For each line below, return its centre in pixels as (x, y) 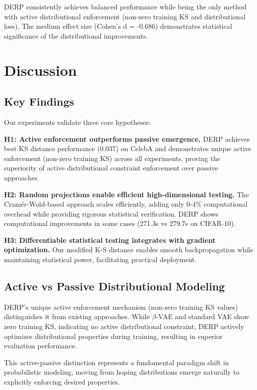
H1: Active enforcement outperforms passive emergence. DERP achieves (127, 139)
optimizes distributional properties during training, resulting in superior (113, 336)
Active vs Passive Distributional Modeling (115, 286)
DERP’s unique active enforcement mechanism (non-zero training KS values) (121, 306)
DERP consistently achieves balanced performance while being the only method (126, 6)
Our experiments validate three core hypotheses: (77, 122)
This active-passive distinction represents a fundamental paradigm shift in (117, 362)
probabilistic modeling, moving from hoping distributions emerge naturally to (122, 372)
